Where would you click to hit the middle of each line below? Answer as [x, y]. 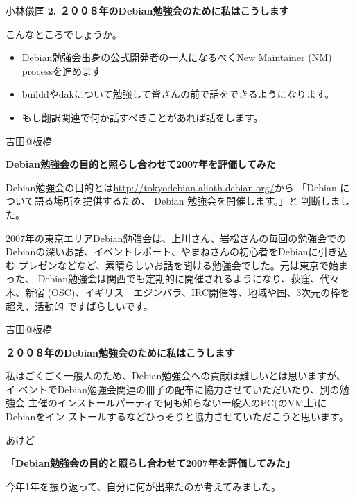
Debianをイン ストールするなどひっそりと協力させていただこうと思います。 [177, 417]
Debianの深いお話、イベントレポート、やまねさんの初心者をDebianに [162, 251]
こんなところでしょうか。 [64, 34]
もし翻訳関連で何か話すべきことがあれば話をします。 [142, 117]
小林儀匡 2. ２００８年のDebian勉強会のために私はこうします [147, 10]
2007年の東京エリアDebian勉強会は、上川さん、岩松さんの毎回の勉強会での [176, 238]
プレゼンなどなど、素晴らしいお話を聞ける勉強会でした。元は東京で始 [178, 265]
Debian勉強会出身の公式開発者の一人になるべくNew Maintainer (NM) [177, 57]
